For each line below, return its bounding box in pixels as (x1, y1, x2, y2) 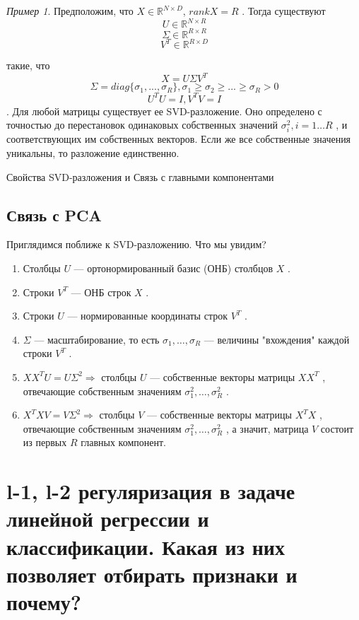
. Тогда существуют (242, 4, 326, 18)
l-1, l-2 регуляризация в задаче (6, 476, 295, 505)
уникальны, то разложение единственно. (6, 146, 179, 160)
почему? (6, 587, 81, 616)
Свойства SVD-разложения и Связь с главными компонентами (6, 169, 274, 184)
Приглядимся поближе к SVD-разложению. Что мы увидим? (6, 237, 266, 252)
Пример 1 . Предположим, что (6, 4, 134, 18)
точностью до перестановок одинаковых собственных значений (6, 117, 278, 132)
